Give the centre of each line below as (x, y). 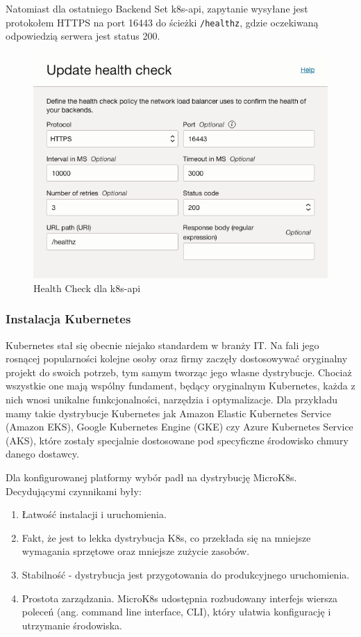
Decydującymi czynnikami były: (74, 491)
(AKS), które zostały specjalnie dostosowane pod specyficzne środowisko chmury (177, 440)
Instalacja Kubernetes (68, 319)
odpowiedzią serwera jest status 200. (83, 36)
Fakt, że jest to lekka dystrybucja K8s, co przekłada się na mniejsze (166, 537)
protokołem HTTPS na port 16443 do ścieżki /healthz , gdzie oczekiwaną (162, 22)
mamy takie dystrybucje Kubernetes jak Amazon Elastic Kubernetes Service (168, 413)
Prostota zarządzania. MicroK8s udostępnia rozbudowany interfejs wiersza (180, 598)
